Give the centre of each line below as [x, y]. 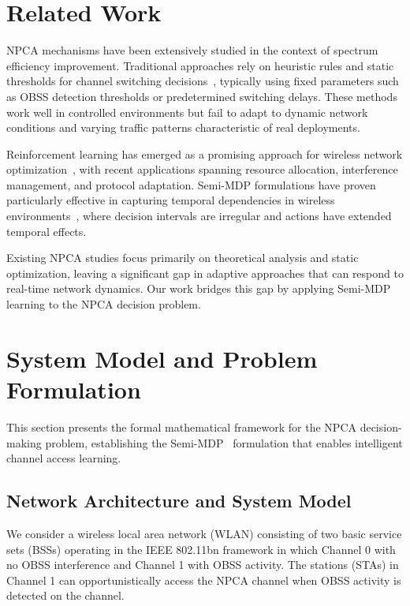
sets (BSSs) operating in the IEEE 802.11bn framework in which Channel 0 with [201, 549]
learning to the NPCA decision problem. [104, 304]
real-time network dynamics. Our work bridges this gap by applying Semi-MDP [199, 288]
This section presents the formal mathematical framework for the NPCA [181, 426]
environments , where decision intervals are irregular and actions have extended [199, 216]
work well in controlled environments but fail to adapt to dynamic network [187, 112]
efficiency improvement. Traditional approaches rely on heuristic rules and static [200, 65]
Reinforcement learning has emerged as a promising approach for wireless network [205, 153]
